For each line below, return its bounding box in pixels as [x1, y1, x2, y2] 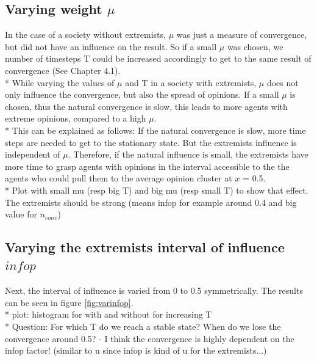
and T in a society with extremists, [125, 76, 257, 89]
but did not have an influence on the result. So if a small [5, 40, 217, 53]
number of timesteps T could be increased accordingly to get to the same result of [5, 52, 312, 65]
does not [266, 76, 299, 89]
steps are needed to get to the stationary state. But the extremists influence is [5, 136, 297, 148]
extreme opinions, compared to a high [5, 112, 146, 125]
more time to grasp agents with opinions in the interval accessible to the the [5, 159, 290, 172]
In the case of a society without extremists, [5, 28, 166, 41]
